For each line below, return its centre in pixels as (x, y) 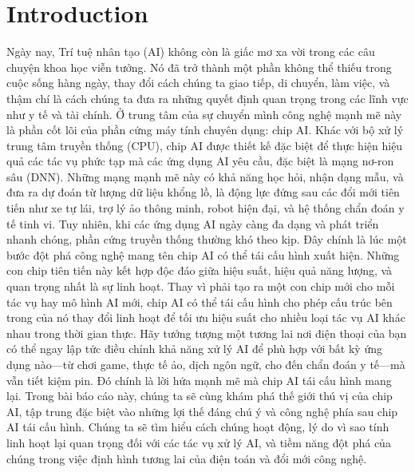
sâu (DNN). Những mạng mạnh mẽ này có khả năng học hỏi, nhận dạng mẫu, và (205, 176)
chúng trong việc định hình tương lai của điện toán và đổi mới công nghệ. (187, 458)
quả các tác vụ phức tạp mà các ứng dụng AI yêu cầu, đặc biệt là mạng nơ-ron (200, 161)
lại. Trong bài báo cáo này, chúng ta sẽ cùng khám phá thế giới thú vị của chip (200, 396)
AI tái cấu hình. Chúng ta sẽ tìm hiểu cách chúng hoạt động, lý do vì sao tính (198, 427)
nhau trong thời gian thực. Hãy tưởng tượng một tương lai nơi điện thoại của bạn (207, 333)
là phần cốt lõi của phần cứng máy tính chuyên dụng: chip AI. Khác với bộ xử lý (205, 130)
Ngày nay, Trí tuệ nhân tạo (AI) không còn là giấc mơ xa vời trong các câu (191, 52)
